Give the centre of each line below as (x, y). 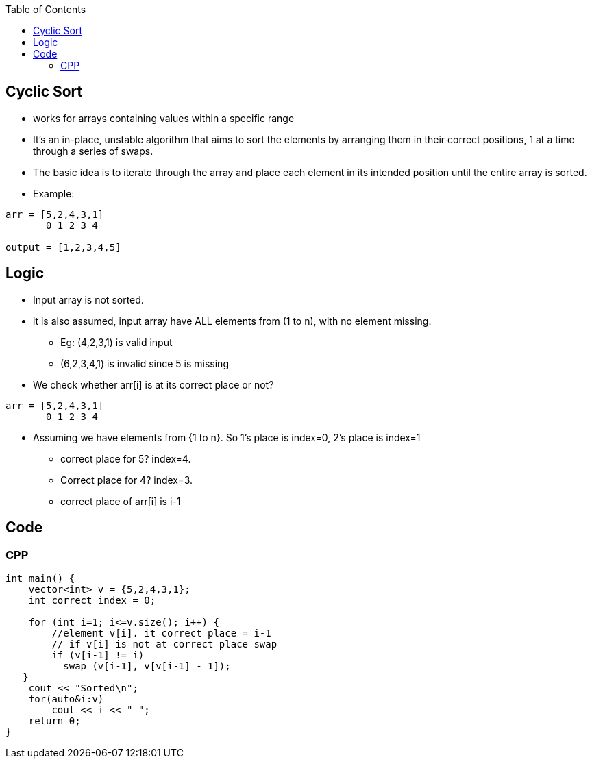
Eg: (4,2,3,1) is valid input (116, 342)
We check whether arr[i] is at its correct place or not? (153, 384)
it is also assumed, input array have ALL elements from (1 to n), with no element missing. (232, 321)
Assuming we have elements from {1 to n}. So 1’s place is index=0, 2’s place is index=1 (227, 437)
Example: (54, 193)
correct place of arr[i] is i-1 (121, 501)
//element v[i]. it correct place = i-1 (161, 633)
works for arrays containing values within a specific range (164, 118)
